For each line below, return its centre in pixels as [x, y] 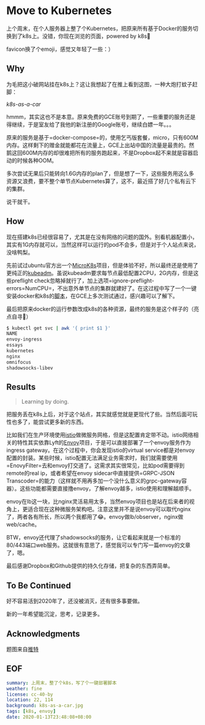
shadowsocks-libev [30, 368]
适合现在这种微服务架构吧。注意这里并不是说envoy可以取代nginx [109, 509]
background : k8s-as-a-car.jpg [45, 706]
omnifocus [19, 362]
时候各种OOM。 [37, 160]
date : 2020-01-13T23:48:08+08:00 [49, 717]
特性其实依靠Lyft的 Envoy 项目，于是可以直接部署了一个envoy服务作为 [104, 443]
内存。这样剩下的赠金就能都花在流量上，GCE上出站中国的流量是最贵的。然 [100, 145]
